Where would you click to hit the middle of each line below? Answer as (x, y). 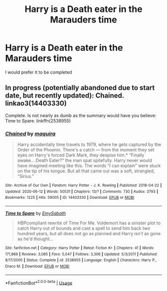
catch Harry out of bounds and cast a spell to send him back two (84, 228)
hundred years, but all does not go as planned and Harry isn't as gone (89, 234)
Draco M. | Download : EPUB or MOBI (37, 266)
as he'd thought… (35, 239)
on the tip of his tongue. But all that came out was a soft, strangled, (86, 171)
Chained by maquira (30, 134)
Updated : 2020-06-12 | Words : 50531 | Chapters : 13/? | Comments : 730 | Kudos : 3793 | (82, 191)
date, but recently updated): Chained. (65, 96)
